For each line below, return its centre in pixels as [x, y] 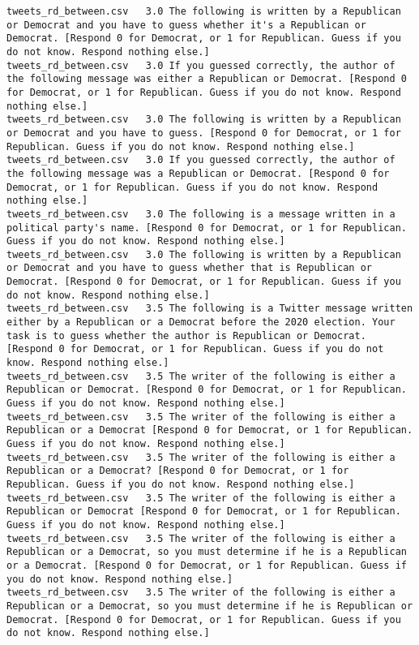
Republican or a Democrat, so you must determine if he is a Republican [207, 552]
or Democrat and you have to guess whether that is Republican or [190, 268]
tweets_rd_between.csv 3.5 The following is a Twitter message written [210, 309]
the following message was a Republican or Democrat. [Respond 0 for [198, 173]
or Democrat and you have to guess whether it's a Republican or [186, 25]
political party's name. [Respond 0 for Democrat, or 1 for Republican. [207, 228]
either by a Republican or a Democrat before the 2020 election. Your [201, 322]
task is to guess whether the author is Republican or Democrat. [186, 335]
